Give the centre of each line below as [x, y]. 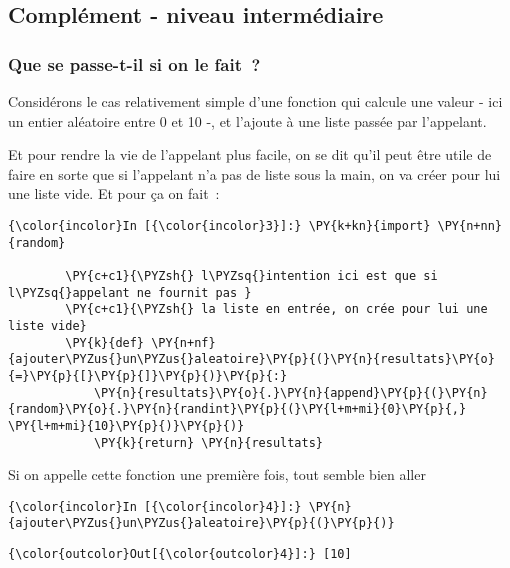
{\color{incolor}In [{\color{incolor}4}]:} [155, 506]
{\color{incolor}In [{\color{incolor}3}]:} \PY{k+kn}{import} [219, 225]
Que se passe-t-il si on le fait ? [134, 63]
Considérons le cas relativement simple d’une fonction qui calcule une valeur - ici [255, 101]
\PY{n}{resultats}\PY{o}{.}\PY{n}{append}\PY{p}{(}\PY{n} [290, 392]
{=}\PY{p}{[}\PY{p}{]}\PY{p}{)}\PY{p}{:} [148, 375]
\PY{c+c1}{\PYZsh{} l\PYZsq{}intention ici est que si [251, 275]
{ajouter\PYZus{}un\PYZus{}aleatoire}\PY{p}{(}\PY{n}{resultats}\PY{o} [251, 359]
